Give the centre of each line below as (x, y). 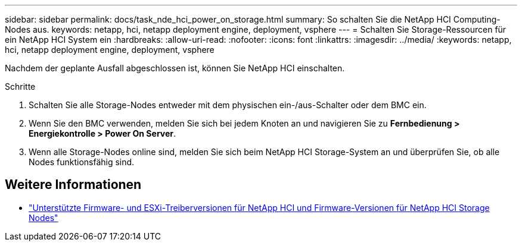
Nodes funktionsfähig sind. (82, 162)
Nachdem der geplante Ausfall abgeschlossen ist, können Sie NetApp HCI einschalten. (175, 68)
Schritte (20, 86)
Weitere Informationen (73, 185)
